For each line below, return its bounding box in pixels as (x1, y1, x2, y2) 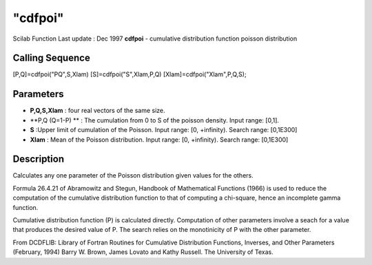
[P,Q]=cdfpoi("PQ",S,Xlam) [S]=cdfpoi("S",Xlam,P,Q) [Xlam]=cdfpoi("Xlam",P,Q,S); (12, 70, 247, 78)
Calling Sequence (12, 52, 91, 64)
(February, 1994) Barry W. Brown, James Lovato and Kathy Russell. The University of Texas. (12, 248, 273, 256)
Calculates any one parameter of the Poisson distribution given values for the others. (12, 171, 254, 180)
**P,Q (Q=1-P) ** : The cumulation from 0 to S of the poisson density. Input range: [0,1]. (30, 116, 279, 124)
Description (12, 153, 65, 165)
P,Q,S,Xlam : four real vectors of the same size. (30, 107, 165, 115)
